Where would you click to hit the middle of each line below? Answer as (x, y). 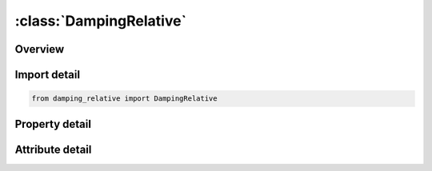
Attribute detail (53, 149)
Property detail (53, 124)
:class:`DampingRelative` (101, 21)
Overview (40, 49)
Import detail (47, 75)
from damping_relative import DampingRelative (124, 99)
